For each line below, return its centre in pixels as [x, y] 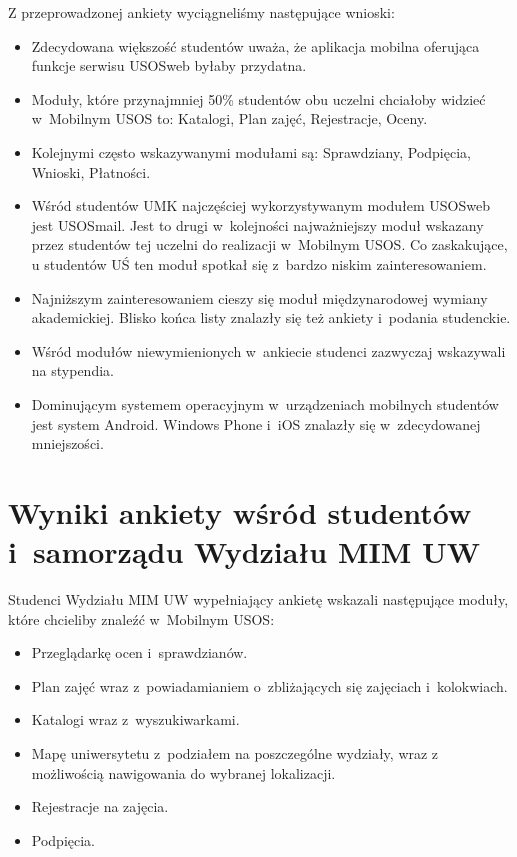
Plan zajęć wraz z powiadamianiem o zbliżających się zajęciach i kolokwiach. [269, 685]
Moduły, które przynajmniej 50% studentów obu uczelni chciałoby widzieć [258, 98]
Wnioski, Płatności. [91, 171]
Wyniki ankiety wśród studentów [240, 511]
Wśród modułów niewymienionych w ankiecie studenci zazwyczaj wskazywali [268, 350]
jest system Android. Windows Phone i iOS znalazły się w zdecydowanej [256, 423]
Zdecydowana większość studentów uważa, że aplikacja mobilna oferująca [255, 45]
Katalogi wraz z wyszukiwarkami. [135, 719]
